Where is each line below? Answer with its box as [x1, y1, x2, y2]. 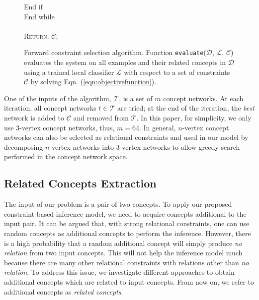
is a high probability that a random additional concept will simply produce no [4, 238, 242, 248]
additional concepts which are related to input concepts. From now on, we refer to [4, 276, 254, 287]
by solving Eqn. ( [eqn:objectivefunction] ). [30, 76, 157, 87]
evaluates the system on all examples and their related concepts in [24, 57, 226, 67]
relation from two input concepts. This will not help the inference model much [4, 247, 243, 258]
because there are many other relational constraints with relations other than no [4, 257, 249, 267]
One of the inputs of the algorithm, [4, 93, 111, 103]
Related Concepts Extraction [4, 176, 157, 191]
